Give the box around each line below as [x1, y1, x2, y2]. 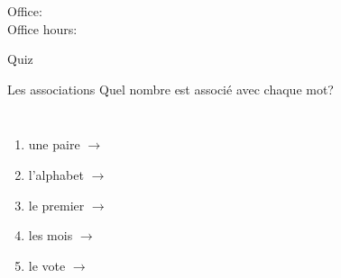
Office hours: [7, 19, 78, 38]
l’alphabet [28, 165, 84, 184]
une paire [28, 135, 80, 154]
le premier [28, 195, 85, 214]
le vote [28, 256, 66, 274]
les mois [28, 226, 73, 245]
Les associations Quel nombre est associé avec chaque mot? [7, 79, 334, 98]
